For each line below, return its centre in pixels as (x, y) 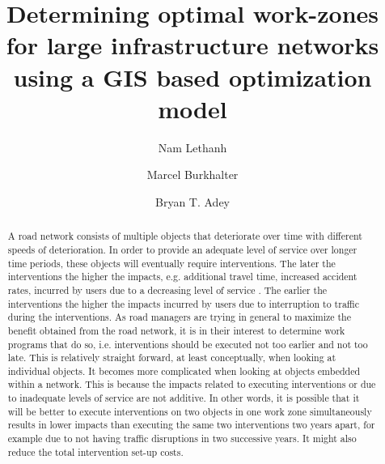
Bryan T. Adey (192, 201)
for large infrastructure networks (192, 45)
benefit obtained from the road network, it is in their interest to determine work (176, 330)
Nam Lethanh (192, 147)
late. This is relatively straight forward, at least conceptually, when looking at (172, 358)
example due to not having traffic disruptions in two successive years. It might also (182, 438)
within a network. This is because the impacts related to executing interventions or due (192, 384)
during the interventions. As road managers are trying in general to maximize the (179, 317)
